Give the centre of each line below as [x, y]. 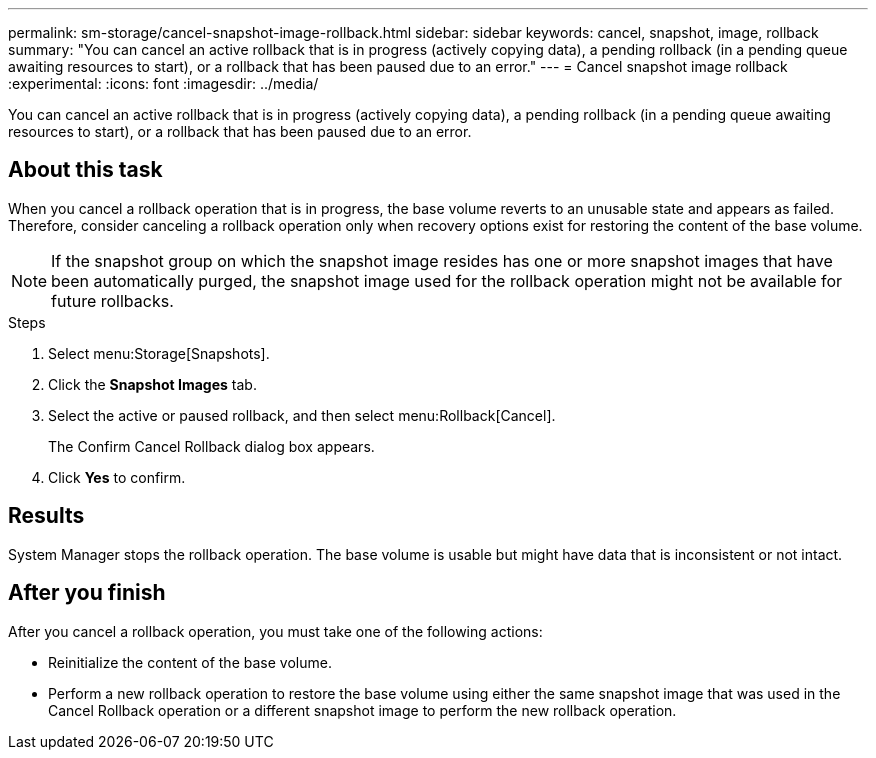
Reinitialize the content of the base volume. [190, 662]
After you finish [87, 593]
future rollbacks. [112, 300]
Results [46, 516]
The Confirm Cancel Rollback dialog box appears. [211, 446]
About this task [85, 170]
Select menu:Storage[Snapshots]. [159, 353]
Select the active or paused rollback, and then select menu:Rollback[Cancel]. [302, 415]
